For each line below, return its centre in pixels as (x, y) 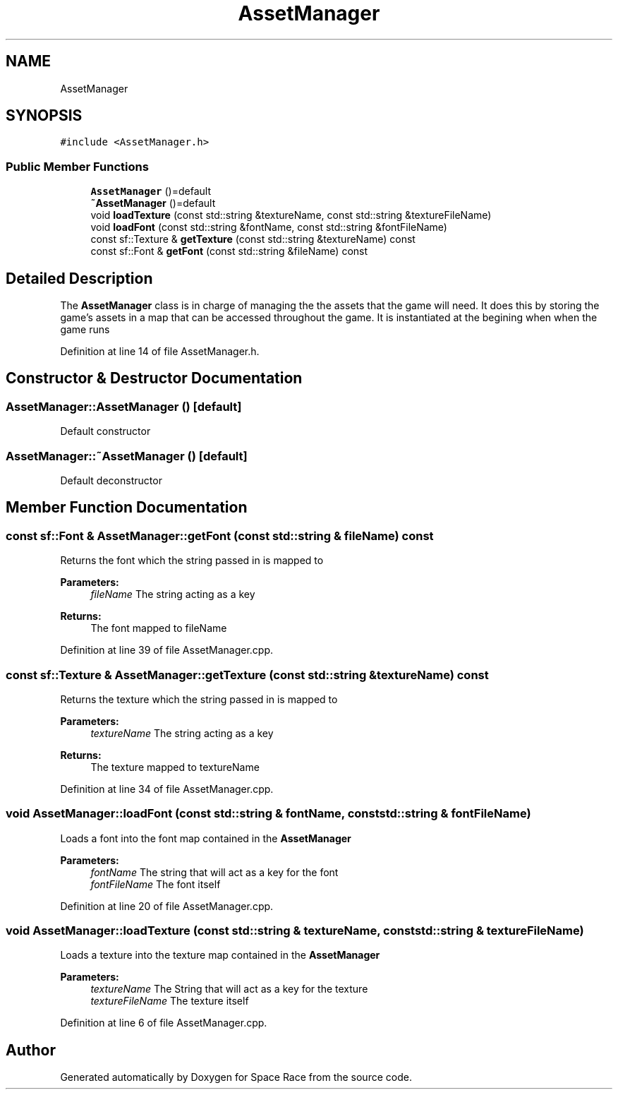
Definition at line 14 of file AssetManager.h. (160, 352)
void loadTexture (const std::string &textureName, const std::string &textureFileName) (291, 215)
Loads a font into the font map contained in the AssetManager (206, 838)
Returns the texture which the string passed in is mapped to (199, 699)
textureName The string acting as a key (182, 733)
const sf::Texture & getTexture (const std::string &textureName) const (253, 239)
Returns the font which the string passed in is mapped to (192, 561)
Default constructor (105, 431)
